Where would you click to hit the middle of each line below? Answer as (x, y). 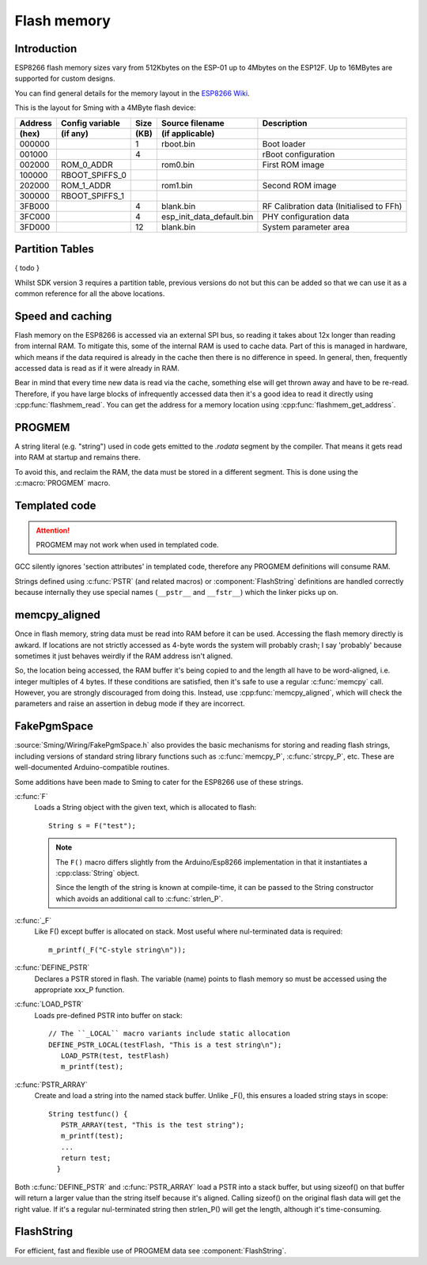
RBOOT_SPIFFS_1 (93, 195)
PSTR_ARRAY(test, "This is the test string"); (153, 1125)
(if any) (74, 133)
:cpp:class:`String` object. (98, 873)
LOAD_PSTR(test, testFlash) (115, 1055)
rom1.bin (177, 185)
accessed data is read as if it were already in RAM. (97, 368)
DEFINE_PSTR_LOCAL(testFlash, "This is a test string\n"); (165, 1045)
